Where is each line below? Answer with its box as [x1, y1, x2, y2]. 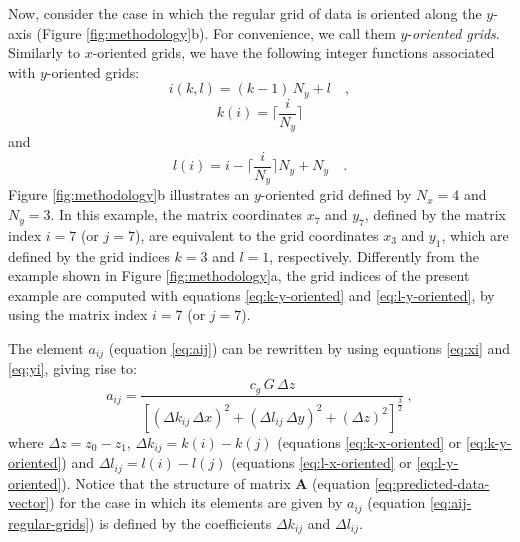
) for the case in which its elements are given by [49, 492, 343, 513]
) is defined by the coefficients [89, 512, 272, 533]
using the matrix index [8, 304, 148, 325]
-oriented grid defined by [260, 184, 412, 205]
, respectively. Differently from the [269, 245, 479, 266]
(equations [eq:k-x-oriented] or [277, 431, 462, 452]
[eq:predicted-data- [374, 472, 490, 493]
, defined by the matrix [364, 204, 507, 225]
